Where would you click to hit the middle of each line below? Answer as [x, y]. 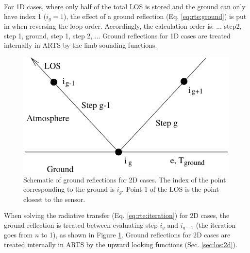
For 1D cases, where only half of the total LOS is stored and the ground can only [125, 6]
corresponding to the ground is [69, 189]
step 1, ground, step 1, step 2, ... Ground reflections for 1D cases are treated [117, 35]
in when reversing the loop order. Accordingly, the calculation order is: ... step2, [123, 26]
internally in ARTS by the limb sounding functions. [81, 45]
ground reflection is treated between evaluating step [81, 225]
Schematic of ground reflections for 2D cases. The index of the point [125, 179]
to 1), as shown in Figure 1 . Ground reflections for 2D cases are [136, 235]
